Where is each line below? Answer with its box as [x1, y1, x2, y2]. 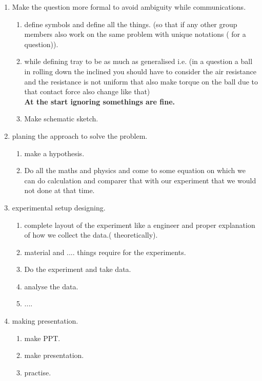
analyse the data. [24, 281, 78, 291]
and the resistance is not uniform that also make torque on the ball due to [24, 76, 258, 87]
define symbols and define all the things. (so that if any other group [24, 18, 237, 29]
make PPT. [24, 332, 61, 343]
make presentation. [24, 350, 84, 361]
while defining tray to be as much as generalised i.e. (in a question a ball [24, 56, 253, 67]
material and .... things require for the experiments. [24, 246, 186, 257]
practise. [24, 367, 51, 377]
